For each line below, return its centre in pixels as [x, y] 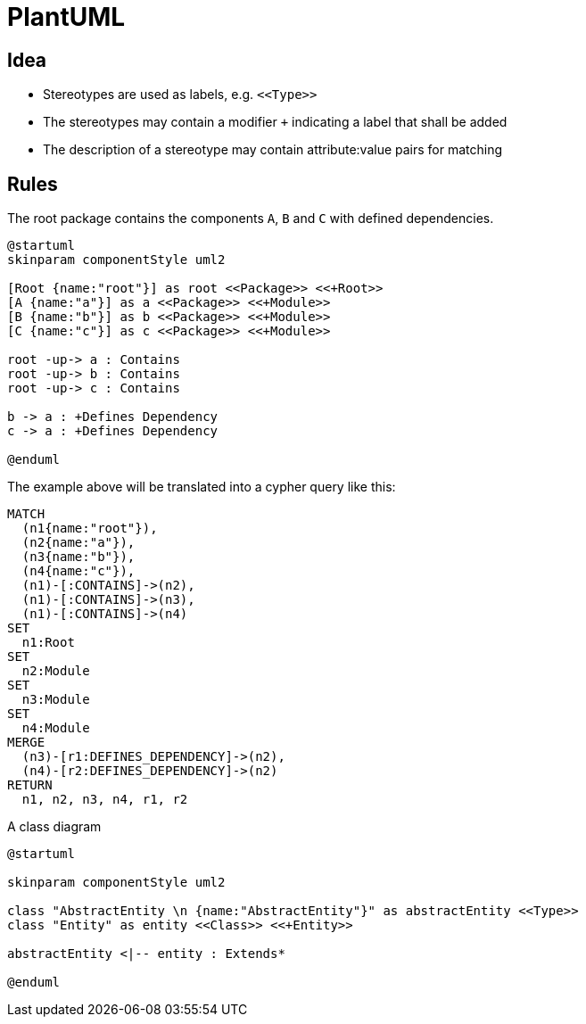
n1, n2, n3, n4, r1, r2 [105, 800]
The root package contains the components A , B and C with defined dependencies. [251, 219]
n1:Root [48, 643]
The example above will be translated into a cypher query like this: [202, 487]
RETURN [30, 785]
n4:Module [56, 728]
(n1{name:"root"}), [90, 529]
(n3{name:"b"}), [78, 557]
